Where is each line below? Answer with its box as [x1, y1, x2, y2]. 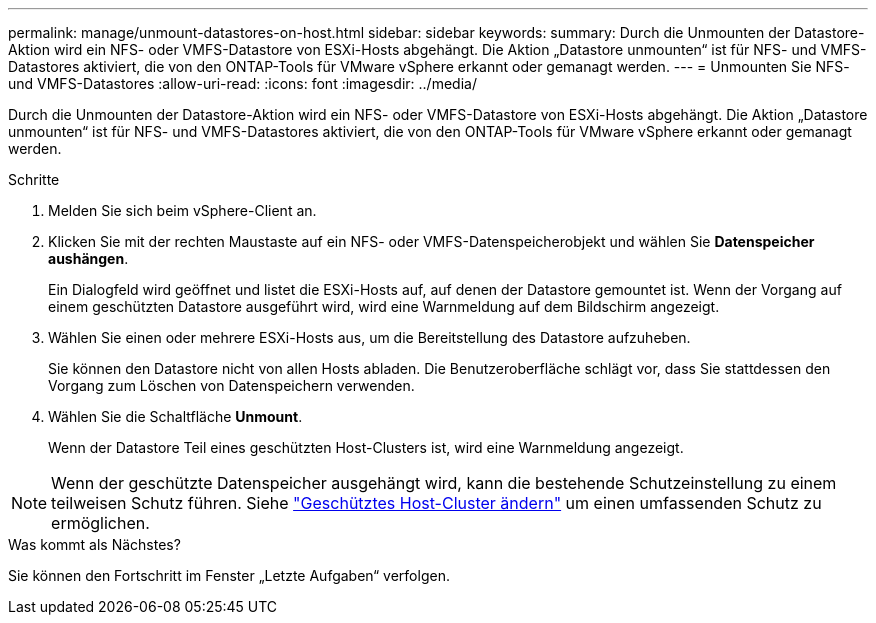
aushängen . [48, 250, 129, 267]
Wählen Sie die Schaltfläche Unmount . [48, 408, 303, 425]
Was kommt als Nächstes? [8, 536, 181, 553]
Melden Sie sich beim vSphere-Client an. [48, 202, 317, 219]
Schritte [8, 171, 60, 188]
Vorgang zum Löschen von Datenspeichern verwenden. [48, 377, 415, 394]
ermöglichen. [51, 513, 150, 533]
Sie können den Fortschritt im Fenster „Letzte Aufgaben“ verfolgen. [8, 567, 450, 584]
